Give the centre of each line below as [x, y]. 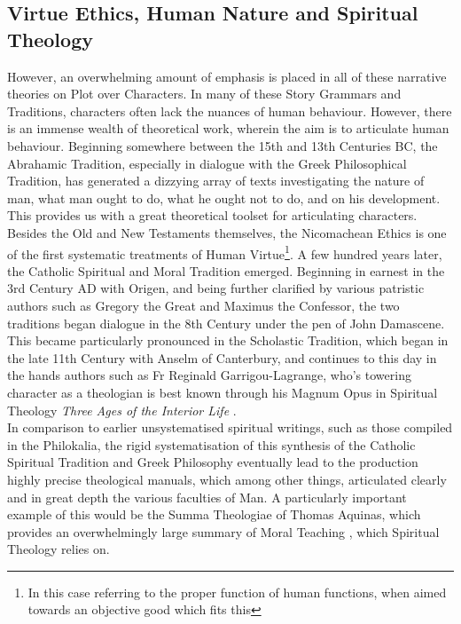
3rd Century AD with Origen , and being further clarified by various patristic [216, 288]
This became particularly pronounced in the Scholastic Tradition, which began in [228, 340]
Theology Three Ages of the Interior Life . [122, 410]
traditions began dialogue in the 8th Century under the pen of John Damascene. [226, 323]
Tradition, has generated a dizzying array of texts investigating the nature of [216, 181]
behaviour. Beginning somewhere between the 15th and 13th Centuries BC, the [223, 145]
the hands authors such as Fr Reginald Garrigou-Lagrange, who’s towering [209, 375]
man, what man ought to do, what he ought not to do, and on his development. [224, 197]
